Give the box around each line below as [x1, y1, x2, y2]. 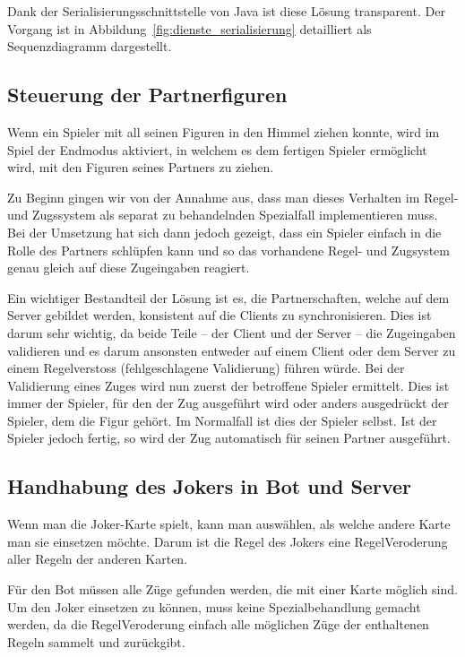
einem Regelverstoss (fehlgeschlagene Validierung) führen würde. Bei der [7, 359, 405, 377]
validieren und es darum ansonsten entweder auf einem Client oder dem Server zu [7, 341, 456, 359]
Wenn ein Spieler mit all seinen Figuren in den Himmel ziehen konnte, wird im [7, 122, 440, 141]
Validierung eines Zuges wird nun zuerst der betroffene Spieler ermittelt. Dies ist [7, 376, 450, 394]
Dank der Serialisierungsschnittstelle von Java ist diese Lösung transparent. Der [7, 2, 445, 20]
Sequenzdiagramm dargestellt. [7, 37, 172, 56]
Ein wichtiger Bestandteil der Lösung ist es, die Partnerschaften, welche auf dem [7, 288, 450, 307]
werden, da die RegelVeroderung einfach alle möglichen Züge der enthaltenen [7, 615, 429, 634]
